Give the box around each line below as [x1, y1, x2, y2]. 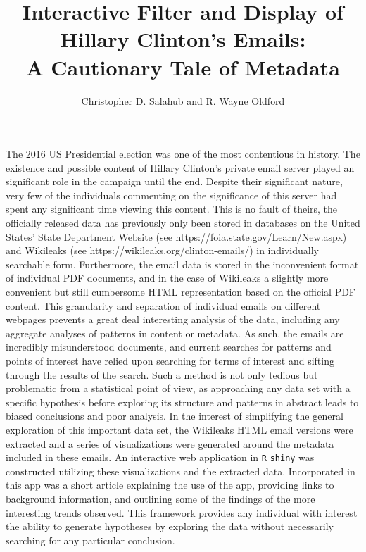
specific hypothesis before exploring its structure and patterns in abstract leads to [6, 394, 359, 409]
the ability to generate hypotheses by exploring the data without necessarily [6, 519, 334, 534]
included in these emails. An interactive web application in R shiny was [6, 450, 315, 465]
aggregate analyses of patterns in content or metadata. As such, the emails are [6, 325, 344, 340]
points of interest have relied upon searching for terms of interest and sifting [6, 353, 334, 368]
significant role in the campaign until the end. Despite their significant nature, [6, 174, 343, 189]
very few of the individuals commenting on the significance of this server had [6, 187, 337, 202]
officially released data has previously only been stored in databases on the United [6, 215, 360, 230]
